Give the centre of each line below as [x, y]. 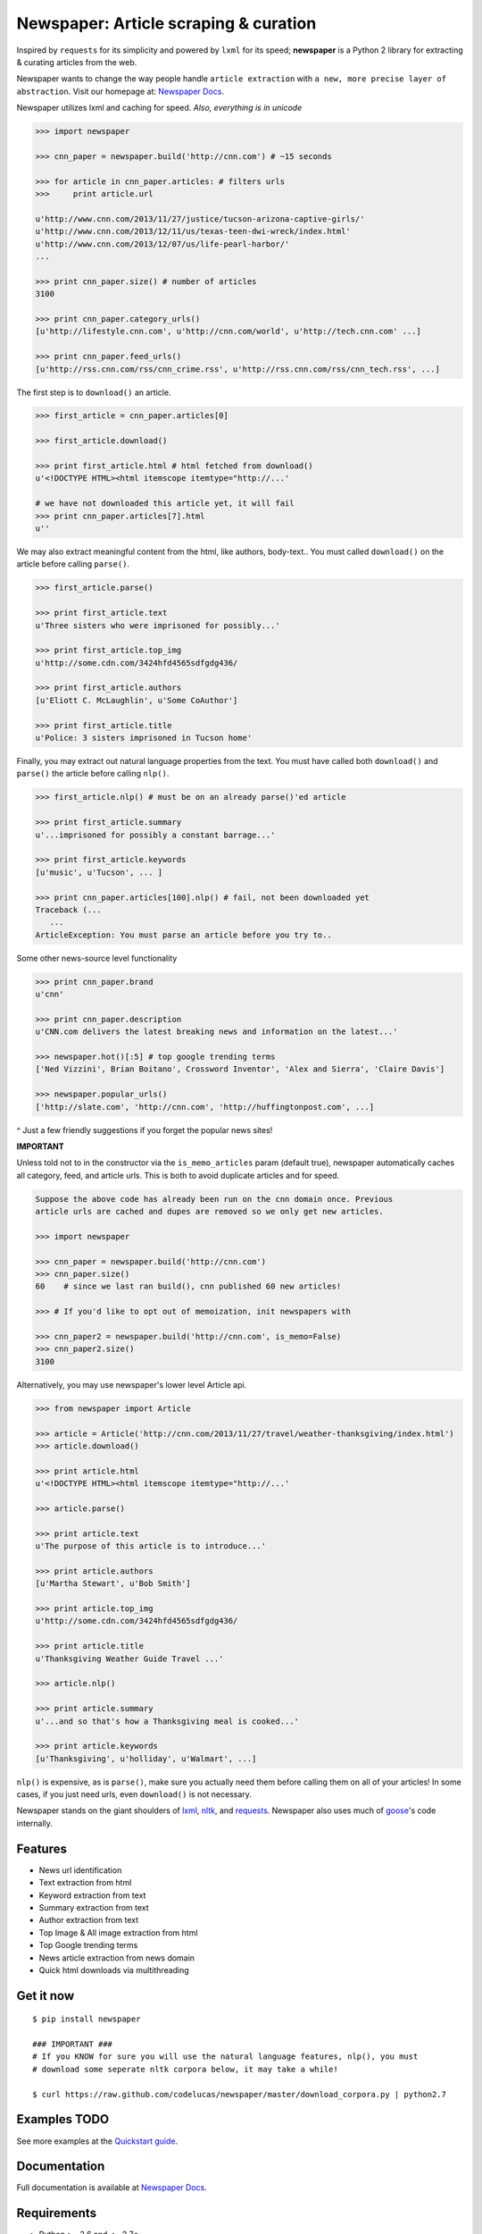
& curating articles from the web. [77, 62]
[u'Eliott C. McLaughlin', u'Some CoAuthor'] [137, 700]
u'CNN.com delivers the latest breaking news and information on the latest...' [216, 1032]
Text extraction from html [85, 1883]
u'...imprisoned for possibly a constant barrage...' [155, 835]
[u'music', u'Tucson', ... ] [99, 872]
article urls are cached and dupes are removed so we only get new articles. [209, 1212]
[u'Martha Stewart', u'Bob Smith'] [113, 1583]
